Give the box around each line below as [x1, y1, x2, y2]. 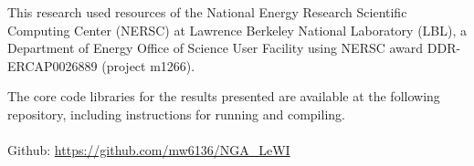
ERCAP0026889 [7, 56, 98, 75]
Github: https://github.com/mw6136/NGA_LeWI [7, 140, 290, 160]
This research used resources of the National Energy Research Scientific [7, 3, 407, 21]
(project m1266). [101, 56, 195, 75]
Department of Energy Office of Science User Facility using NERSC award [7, 38, 424, 57]
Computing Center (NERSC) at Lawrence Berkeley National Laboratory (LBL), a [7, 20, 468, 39]
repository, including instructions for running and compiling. [7, 104, 345, 123]
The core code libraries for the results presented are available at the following [7, 87, 440, 106]
